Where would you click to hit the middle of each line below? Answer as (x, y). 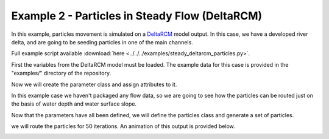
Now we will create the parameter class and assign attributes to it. (94, 84)
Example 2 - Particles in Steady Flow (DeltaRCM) (137, 16)
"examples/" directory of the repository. (61, 73)
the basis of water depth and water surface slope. (74, 104)
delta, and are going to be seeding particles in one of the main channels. (102, 42)
